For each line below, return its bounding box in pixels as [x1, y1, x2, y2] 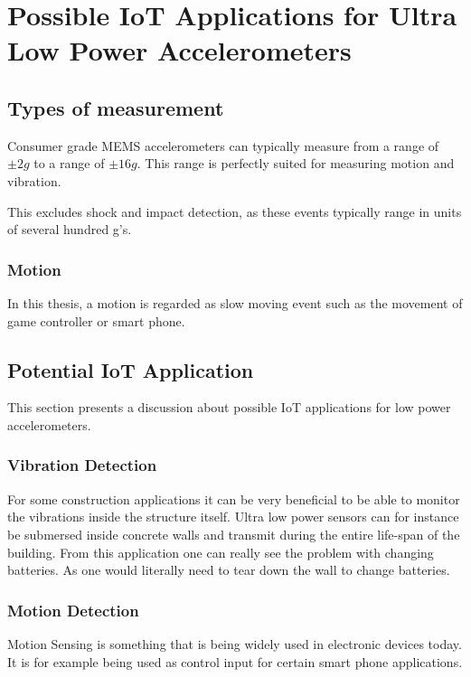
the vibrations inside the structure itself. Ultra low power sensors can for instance [7, 507, 459, 526]
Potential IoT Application [7, 355, 254, 383]
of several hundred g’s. [7, 220, 132, 239]
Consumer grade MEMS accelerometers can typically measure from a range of [7, 136, 439, 155]
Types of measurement [7, 93, 224, 121]
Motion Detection [7, 598, 139, 621]
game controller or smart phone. [7, 311, 185, 330]
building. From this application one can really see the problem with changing [7, 542, 434, 561]
